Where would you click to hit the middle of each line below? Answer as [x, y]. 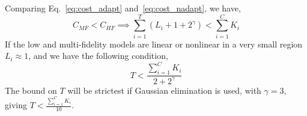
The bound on [31, 90]
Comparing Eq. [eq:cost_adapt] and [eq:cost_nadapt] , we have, [123, 8]
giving [16, 105]
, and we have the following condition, [98, 56]
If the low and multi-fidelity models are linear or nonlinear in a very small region [154, 44]
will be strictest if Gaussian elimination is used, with [164, 90]
